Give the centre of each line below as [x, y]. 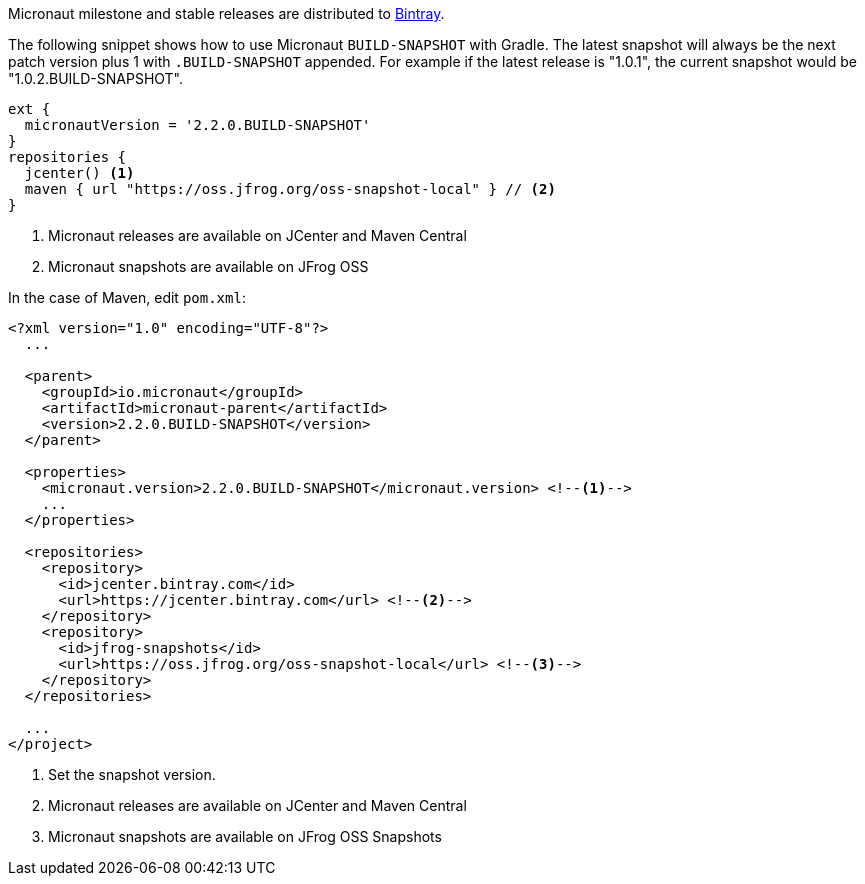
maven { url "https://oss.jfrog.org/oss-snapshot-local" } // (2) [290, 189]
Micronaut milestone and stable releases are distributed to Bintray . [226, 13]
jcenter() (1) [79, 173]
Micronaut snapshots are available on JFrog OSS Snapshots [245, 836]
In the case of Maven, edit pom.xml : [127, 297]
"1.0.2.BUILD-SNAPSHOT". [96, 78]
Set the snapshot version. [132, 774]
